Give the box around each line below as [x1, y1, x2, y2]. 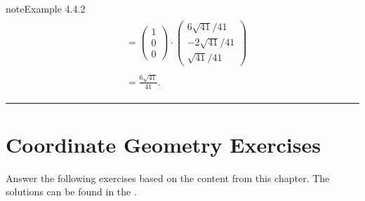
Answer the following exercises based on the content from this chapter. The [6, 170, 330, 185]
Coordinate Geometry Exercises [6, 130, 321, 158]
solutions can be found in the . [6, 184, 137, 199]
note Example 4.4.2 [6, 1, 86, 15]
